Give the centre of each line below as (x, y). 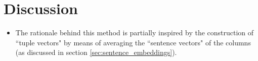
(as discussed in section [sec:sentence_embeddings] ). (96, 52)
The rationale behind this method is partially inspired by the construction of (135, 33)
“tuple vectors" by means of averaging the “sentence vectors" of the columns (133, 42)
